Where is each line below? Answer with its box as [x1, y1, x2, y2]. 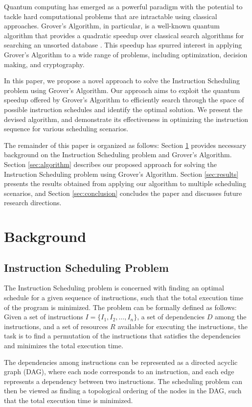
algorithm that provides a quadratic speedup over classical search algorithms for [4, 30, 244, 40]
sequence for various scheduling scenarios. [4, 123, 129, 134]
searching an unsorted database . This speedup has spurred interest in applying [4, 40, 242, 50]
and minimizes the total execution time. [4, 340, 123, 351]
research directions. [4, 197, 62, 208]
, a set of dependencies [137, 311, 205, 322]
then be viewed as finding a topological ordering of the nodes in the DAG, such [4, 385, 242, 396]
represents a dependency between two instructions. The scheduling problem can [4, 376, 243, 386]
